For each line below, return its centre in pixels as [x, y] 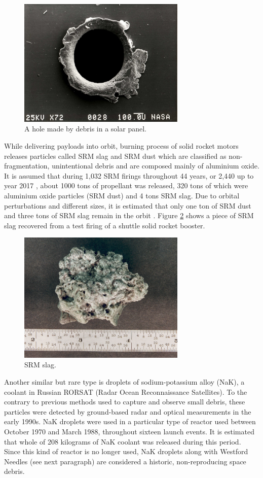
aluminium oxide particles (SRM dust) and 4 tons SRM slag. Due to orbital [122, 195]
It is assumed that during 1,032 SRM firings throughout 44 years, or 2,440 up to [129, 175]
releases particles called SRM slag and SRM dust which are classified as [115, 156]
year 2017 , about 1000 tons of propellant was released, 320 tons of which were [126, 185]
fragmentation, [27, 166]
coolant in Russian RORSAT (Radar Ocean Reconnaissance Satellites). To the [126, 391]
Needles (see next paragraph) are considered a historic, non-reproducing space [125, 461]
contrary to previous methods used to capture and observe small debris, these [125, 402]
